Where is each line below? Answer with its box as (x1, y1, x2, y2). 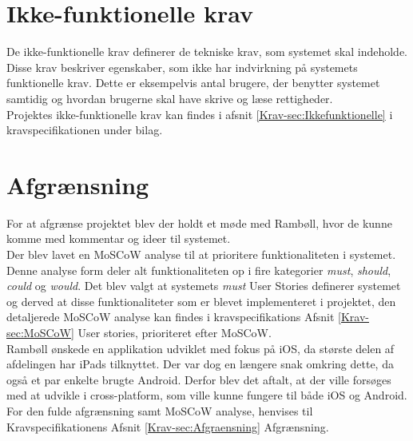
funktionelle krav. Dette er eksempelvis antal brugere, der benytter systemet (6, 74, 380, 91)
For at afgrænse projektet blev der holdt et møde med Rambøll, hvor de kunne (6, 214, 392, 231)
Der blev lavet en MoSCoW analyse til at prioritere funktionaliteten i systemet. (6, 246, 396, 262)
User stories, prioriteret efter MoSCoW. (77, 324, 272, 340)
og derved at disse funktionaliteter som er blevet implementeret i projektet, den (6, 292, 396, 309)
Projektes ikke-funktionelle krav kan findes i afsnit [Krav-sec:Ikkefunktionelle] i (6, 105, 393, 122)
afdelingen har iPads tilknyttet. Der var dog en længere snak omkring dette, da (6, 356, 394, 372)
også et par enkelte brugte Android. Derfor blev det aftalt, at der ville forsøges (6, 371, 391, 387)
